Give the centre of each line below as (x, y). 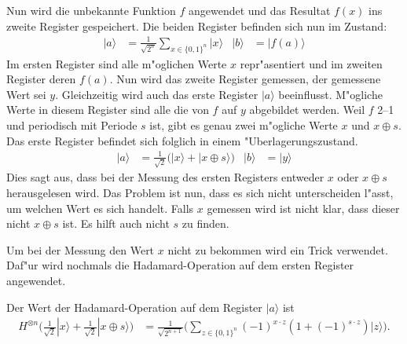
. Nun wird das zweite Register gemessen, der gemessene (245, 79)
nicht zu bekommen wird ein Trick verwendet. (278, 249)
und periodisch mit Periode (72, 124)
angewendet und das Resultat (259, 10)
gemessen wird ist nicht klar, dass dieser (303, 208)
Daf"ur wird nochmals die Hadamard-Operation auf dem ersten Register (180, 265)
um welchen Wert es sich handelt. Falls (100, 208)
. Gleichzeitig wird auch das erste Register (157, 94)
